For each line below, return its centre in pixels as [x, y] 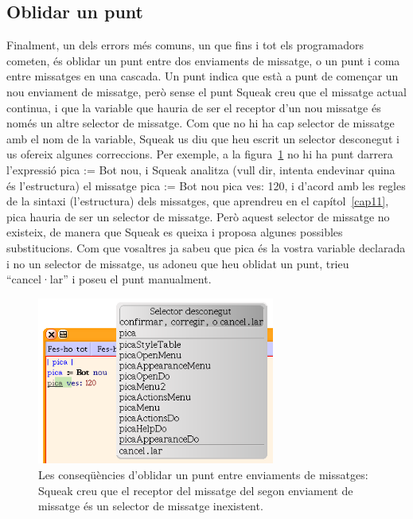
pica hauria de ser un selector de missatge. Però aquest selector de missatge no [198, 216]
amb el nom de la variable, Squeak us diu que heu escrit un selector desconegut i [203, 138]
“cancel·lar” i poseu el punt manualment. [109, 279]
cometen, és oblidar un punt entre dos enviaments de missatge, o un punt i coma [203, 60]
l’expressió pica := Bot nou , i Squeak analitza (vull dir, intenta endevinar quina [201, 169]
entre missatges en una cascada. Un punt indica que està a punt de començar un [203, 76]
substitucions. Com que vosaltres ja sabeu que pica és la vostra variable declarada [206, 247]
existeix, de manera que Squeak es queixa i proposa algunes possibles [175, 232]
